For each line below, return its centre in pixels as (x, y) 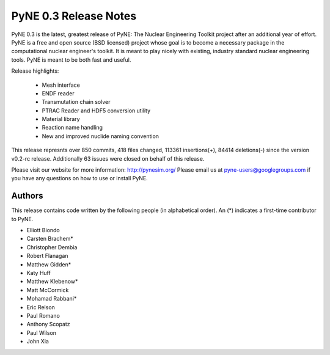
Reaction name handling (72, 128)
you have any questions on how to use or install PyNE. (79, 178)
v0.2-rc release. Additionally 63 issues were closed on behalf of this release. (108, 158)
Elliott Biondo (43, 230)
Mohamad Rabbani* (52, 299)
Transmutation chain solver (76, 102)
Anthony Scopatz (48, 324)
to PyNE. (22, 219)
